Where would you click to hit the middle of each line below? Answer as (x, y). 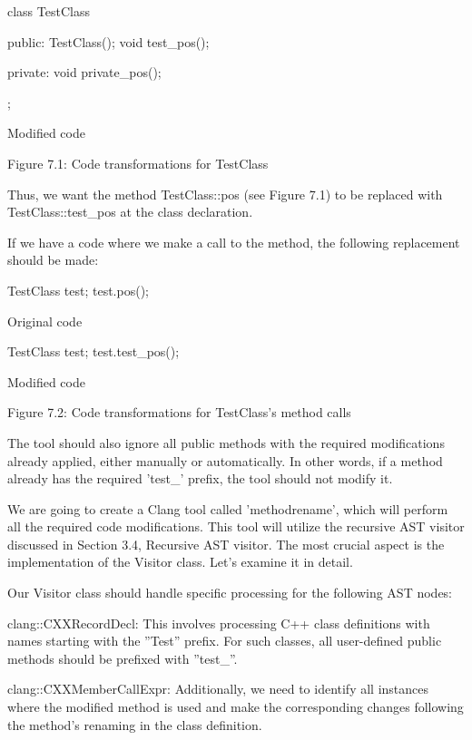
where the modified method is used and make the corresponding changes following (236, 707)
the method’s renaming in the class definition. (135, 724)
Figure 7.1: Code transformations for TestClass (138, 163)
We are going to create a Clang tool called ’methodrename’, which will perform (228, 508)
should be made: (53, 260)
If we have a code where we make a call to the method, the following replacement (234, 242)
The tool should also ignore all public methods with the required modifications (226, 442)
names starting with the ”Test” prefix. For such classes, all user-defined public (225, 641)
